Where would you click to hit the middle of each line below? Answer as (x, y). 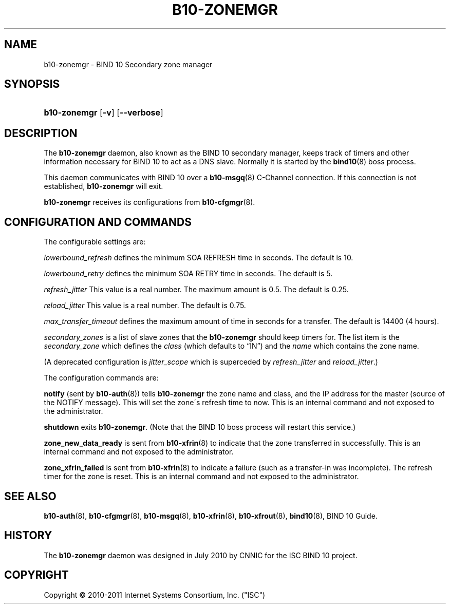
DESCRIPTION (41, 133)
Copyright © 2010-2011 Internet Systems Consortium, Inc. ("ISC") (155, 595)
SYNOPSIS (32, 84)
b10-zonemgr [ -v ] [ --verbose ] (104, 113)
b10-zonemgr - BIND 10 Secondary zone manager (128, 64)
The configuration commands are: (101, 378)
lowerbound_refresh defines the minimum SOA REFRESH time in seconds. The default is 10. (199, 258)
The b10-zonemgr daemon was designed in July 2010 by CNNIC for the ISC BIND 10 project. (201, 555)
